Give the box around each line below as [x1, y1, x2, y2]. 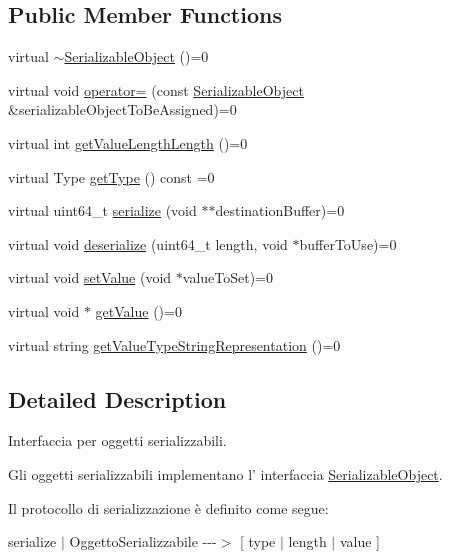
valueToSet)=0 [182, 267, 274, 288]
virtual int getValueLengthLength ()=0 [8, 132, 248, 153]
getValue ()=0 [95, 300, 182, 321]
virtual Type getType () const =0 [8, 166, 215, 187]
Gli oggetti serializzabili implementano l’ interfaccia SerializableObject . [8, 463, 443, 484]
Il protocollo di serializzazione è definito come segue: [8, 497, 329, 518]
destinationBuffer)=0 [215, 200, 345, 221]
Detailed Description [8, 383, 227, 414]
